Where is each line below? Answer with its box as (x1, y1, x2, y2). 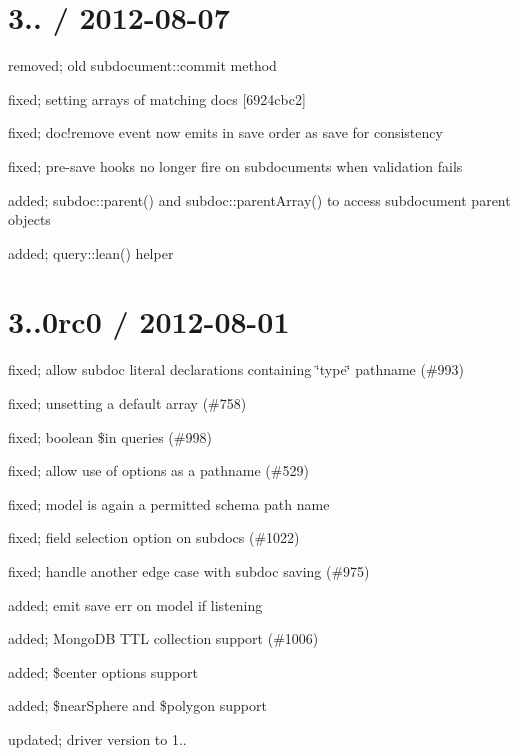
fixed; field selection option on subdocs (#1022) (8, 527, 300, 548)
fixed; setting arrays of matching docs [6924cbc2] (8, 88, 306, 109)
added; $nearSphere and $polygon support (8, 695, 267, 716)
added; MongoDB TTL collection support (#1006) (8, 628, 319, 649)
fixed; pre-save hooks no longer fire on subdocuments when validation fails (8, 155, 463, 176)
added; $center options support (8, 661, 199, 682)
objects (8, 209, 51, 230)
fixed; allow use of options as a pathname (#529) (8, 460, 309, 481)
